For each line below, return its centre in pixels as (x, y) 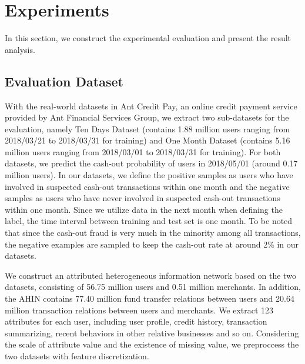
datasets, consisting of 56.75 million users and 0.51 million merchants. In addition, (153, 287)
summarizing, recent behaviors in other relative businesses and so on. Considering (152, 333)
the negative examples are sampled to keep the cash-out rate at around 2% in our (152, 244)
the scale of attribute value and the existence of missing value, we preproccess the (152, 344)
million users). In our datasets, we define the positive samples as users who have (149, 175)
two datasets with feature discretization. (77, 355)
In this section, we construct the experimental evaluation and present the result (148, 38)
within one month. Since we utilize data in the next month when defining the (144, 209)
